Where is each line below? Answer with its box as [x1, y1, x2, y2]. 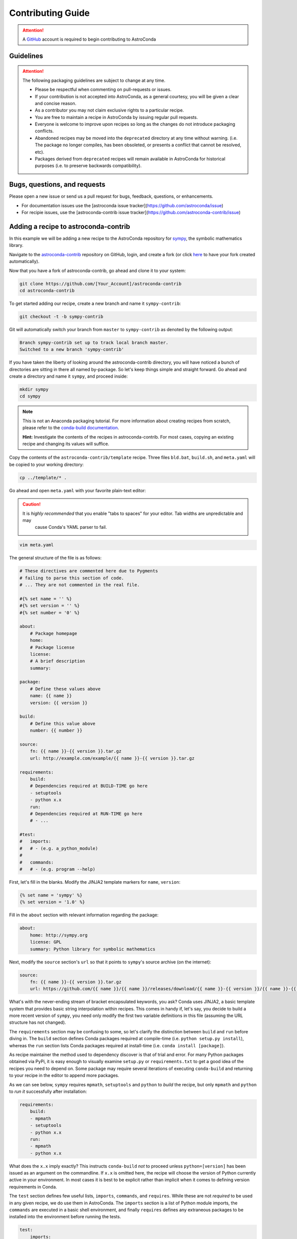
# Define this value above [30, 721, 96, 726]
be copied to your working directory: [9, 461, 84, 467]
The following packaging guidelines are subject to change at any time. [22, 77, 166, 83]
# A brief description [30, 658, 85, 664]
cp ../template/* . [19, 475, 67, 480]
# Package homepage [30, 630, 78, 636]
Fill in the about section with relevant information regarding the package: [9, 912, 159, 918]
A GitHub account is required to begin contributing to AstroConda [22, 36, 156, 42]
